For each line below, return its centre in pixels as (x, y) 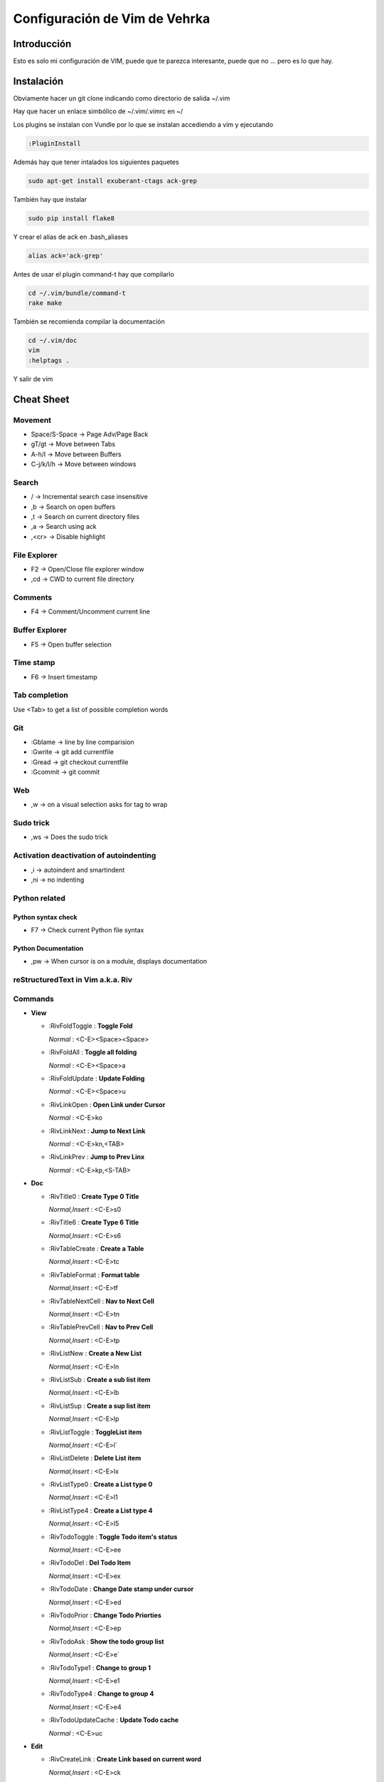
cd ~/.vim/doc (53, 340)
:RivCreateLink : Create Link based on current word (125, 1759)
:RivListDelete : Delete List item (95, 1458)
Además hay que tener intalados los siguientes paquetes (96, 162)
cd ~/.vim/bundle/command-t (77, 293)
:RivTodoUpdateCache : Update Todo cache (114, 1720)
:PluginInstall (54, 143)
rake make (45, 303)
